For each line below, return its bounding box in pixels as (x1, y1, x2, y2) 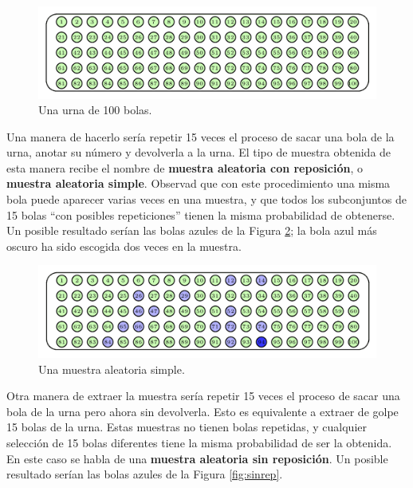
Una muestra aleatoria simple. (38, 360, 185, 377)
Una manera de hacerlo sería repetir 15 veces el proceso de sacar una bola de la (6, 128, 395, 145)
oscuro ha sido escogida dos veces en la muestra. (6, 237, 242, 254)
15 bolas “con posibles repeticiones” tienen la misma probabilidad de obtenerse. (6, 206, 395, 223)
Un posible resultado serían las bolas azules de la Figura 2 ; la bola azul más (6, 222, 377, 239)
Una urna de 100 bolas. (38, 101, 152, 118)
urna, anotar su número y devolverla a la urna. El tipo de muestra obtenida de (6, 144, 391, 161)
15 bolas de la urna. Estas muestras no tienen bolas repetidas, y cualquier (6, 419, 368, 435)
